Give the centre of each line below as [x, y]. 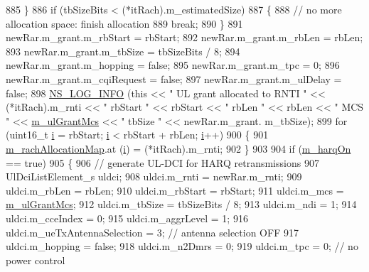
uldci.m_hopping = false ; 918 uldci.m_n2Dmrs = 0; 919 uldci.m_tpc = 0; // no [182, 246]
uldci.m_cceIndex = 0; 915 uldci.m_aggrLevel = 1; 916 [127, 218]
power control [36, 260]
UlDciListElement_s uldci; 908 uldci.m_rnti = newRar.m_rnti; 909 [154, 176]
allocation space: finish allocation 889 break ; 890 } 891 [124, 23]
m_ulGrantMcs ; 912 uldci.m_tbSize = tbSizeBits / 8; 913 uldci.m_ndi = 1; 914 [181, 204]
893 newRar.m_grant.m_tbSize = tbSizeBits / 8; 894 [123, 51]
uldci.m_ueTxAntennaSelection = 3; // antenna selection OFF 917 [152, 232]
